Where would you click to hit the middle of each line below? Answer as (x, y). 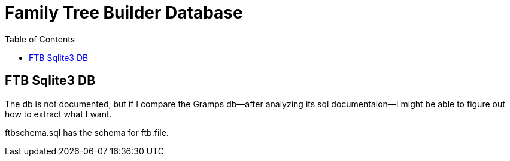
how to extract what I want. (58, 114)
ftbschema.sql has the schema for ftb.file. (87, 132)
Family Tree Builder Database (124, 13)
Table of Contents (40, 39)
